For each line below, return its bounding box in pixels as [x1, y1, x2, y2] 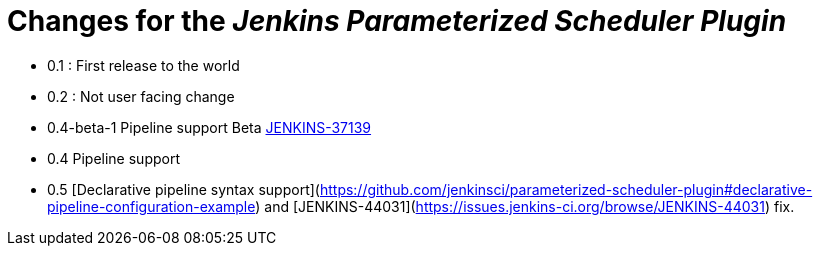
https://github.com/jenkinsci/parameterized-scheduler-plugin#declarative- [319, 180, 813, 198]
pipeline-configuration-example [47, 197, 256, 215]
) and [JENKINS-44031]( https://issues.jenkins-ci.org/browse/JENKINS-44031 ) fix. [255, 197, 795, 215]
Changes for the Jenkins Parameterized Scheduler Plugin [7, 4, 787, 38]
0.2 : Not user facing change [47, 87, 235, 105]
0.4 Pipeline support [47, 149, 180, 167]
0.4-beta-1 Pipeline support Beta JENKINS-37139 [47, 118, 372, 136]
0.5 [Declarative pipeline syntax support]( [47, 180, 320, 198]
